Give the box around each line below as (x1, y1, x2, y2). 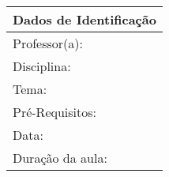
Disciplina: (13, 57, 71, 75)
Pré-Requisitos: (13, 103, 97, 121)
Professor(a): (13, 34, 83, 52)
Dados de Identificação (13, 10, 156, 28)
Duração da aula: (13, 149, 107, 167)
